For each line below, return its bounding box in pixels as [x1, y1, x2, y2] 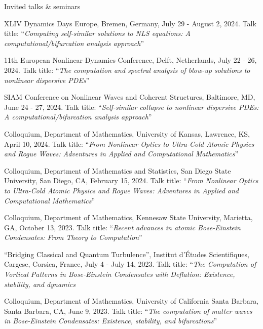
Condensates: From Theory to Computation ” [4, 232, 142, 242]
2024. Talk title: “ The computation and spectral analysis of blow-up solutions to [4, 64, 250, 75]
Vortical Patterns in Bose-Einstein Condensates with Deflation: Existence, [4, 269, 235, 279]
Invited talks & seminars [4, 1, 81, 11]
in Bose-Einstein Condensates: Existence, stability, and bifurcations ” [4, 315, 217, 326]
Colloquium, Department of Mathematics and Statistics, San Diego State [4, 165, 231, 176]
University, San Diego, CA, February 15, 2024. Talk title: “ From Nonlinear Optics [4, 175, 258, 186]
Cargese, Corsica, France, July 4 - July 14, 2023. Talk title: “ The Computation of [4, 259, 256, 269]
